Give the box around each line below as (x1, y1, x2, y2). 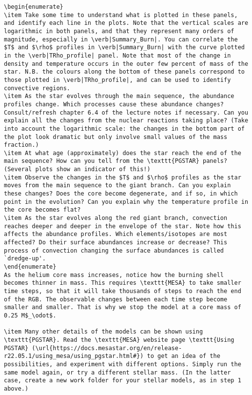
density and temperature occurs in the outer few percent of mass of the (4, 60, 249, 67)
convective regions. (4, 84, 71, 92)
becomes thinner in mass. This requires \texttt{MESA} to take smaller (4, 279, 241, 287)
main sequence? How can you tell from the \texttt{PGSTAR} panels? (4, 158, 228, 165)
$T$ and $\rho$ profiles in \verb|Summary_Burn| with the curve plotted (4, 44, 245, 51)
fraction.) (4, 141, 39, 149)
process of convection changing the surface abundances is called (4, 247, 224, 254)
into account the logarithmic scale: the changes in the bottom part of (4, 125, 245, 132)
